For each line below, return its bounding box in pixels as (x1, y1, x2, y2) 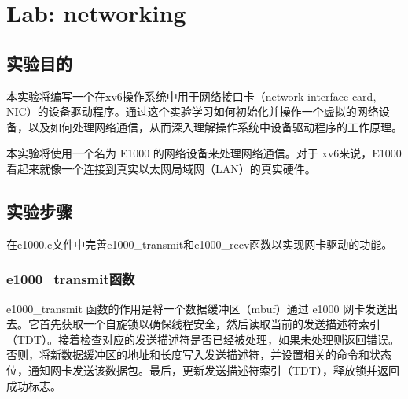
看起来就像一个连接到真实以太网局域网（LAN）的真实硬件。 (6, 160, 316, 176)
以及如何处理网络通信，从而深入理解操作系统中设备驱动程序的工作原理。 (28, 118, 402, 135)
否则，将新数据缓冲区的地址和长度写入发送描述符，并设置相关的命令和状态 (6, 346, 391, 363)
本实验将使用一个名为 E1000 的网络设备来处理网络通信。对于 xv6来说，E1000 (6, 145, 402, 161)
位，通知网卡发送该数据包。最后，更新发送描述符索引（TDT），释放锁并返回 (6, 361, 399, 378)
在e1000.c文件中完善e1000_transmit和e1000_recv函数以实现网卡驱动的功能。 (6, 235, 393, 252)
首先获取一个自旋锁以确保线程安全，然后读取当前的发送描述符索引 (39, 316, 380, 332)
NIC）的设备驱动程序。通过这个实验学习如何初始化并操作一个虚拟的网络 (6, 103, 379, 120)
